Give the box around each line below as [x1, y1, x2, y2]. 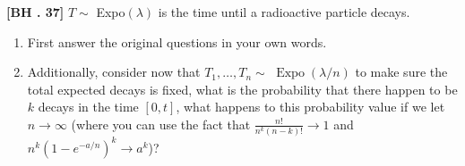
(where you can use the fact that [71, 114, 251, 133]
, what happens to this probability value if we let [176, 97, 445, 116]
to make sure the [355, 62, 448, 81]
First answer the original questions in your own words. [27, 32, 327, 51]
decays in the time [38, 97, 139, 116]
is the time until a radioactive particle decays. [158, 3, 410, 21]
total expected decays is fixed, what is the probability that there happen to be [27, 79, 458, 98]
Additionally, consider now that [27, 62, 201, 81]
